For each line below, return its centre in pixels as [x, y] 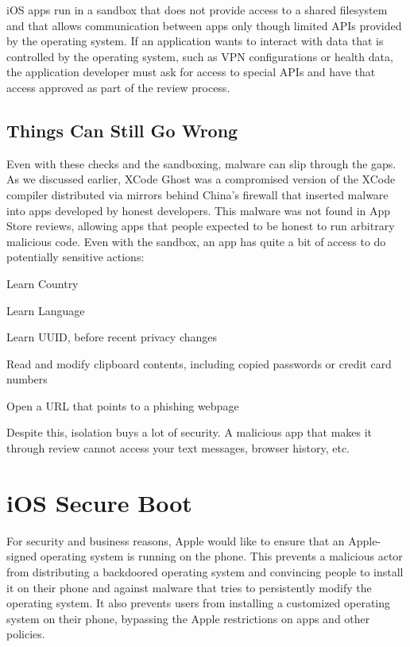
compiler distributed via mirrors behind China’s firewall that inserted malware [197, 194]
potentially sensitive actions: [75, 257]
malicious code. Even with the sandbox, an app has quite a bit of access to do [196, 241]
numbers [27, 379]
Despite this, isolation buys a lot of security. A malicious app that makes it [190, 432]
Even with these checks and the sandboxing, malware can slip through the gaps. [201, 163]
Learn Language [46, 310]
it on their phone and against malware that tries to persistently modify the [189, 587]
